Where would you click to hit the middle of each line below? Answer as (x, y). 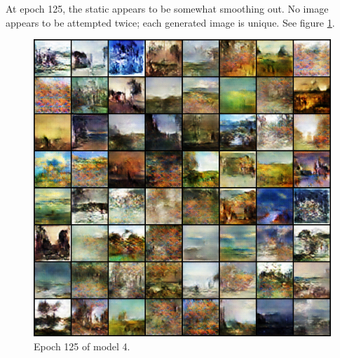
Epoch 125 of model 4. (82, 346)
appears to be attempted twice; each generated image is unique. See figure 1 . (170, 22)
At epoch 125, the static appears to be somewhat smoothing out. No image (167, 8)
